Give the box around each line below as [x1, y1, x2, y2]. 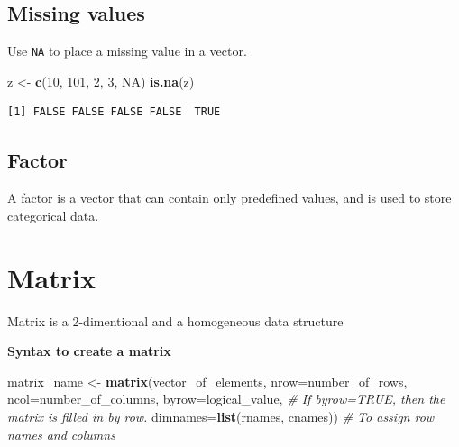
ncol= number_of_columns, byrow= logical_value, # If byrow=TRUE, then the [7, 389, 445, 408]
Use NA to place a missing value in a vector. [7, 41, 247, 60]
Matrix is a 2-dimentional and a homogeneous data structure [7, 311, 344, 330]
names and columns [7, 424, 115, 443]
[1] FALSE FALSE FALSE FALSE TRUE [7, 105, 221, 119]
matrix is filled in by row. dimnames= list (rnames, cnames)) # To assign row [7, 406, 435, 425]
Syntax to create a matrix [7, 342, 171, 360]
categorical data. [7, 205, 99, 224]
